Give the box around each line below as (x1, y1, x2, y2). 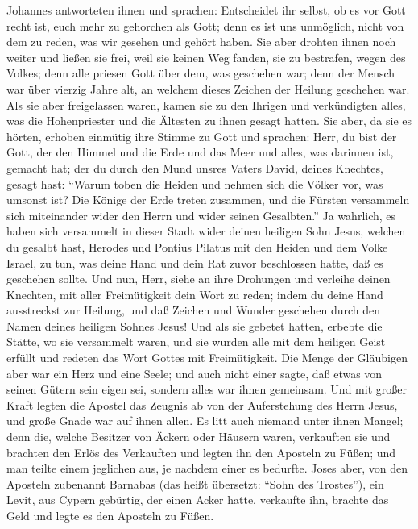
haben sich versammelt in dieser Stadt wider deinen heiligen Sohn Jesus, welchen (6, 223, 406, 240)
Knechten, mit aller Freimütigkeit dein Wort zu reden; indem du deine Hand (6, 285, 383, 302)
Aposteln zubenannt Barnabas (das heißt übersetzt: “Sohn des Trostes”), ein (6, 475, 384, 492)
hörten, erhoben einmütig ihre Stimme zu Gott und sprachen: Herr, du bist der (6, 127, 397, 144)
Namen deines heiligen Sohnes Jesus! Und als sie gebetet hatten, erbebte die (6, 317, 383, 334)
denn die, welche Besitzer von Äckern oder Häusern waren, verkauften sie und (6, 428, 391, 445)
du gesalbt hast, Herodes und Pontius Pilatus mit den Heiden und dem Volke (6, 238, 388, 255)
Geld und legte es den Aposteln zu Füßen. (6, 507, 214, 523)
